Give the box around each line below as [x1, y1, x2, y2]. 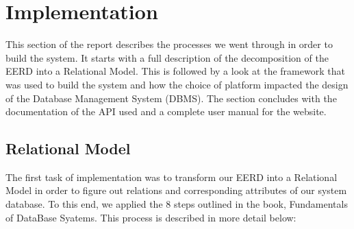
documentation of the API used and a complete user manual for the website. [5, 104, 327, 119]
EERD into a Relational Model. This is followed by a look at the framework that [5, 64, 345, 78]
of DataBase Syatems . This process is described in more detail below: [5, 210, 296, 224]
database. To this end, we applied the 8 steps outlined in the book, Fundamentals [5, 197, 348, 211]
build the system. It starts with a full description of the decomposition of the [5, 50, 329, 64]
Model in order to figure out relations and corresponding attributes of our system [5, 183, 347, 197]
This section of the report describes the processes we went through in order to [5, 37, 333, 51]
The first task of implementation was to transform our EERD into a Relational [5, 169, 338, 184]
